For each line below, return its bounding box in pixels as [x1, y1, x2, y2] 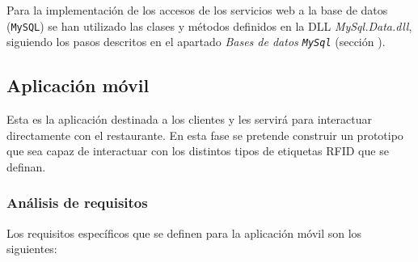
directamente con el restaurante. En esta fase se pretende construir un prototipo [6, 126, 403, 143]
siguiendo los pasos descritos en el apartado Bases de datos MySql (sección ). [6, 33, 386, 50]
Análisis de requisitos [6, 192, 148, 213]
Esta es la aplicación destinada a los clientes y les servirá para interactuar [6, 111, 373, 128]
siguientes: [6, 240, 57, 257]
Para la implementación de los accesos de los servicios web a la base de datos [6, 2, 388, 18]
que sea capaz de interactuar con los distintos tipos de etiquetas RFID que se [6, 142, 389, 159]
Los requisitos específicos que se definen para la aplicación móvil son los [6, 224, 362, 241]
